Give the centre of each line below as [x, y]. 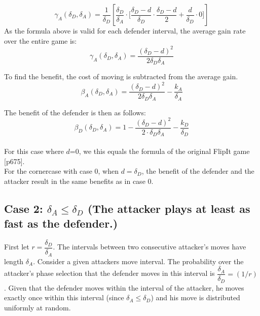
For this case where [34, 151]
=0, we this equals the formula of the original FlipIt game [160, 151]
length [14, 261]
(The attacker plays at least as [169, 208]
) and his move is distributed [195, 297]
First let [17, 247]
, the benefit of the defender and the [198, 171]
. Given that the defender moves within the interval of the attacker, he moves [124, 287]
